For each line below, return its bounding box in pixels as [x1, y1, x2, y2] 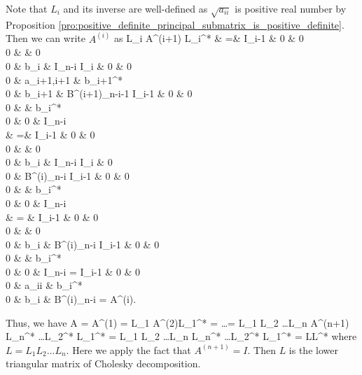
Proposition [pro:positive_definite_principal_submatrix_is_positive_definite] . [6, 17, 344, 31]
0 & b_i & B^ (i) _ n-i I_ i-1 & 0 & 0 [6, 236, 160, 251]
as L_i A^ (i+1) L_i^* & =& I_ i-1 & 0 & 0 [114, 31, 304, 45]
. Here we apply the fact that [66, 342, 191, 357]
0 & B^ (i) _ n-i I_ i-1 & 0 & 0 [6, 168, 130, 183]
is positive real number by [235, 1, 347, 15]
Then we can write [6, 31, 85, 45]
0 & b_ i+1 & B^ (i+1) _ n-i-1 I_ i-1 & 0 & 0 [6, 86, 193, 101]
